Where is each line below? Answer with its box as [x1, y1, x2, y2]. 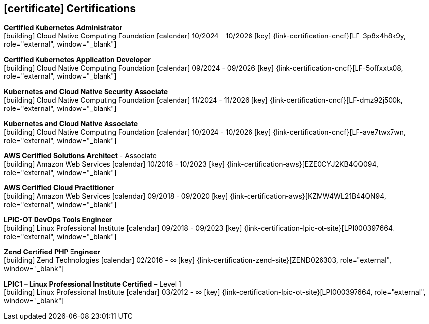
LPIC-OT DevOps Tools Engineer [4, 216, 112, 224]
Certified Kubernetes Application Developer [4, 55, 151, 64]
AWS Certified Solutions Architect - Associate [4, 151, 157, 160]
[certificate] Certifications [4, 2, 136, 15]
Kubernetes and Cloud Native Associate [4, 119, 138, 128]
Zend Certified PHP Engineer [4, 248, 100, 256]
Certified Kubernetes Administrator [4, 23, 123, 32]
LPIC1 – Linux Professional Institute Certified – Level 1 [4, 280, 181, 288]
